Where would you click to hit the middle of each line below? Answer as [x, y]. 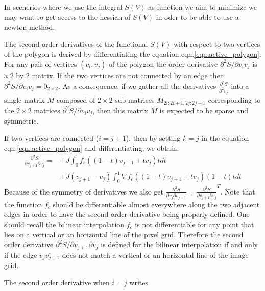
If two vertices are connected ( [52, 138]
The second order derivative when [57, 282]
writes [139, 282]
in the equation [225, 138]
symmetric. [21, 121]
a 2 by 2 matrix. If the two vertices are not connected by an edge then [114, 75]
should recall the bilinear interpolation [64, 224]
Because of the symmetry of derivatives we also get [84, 191]
